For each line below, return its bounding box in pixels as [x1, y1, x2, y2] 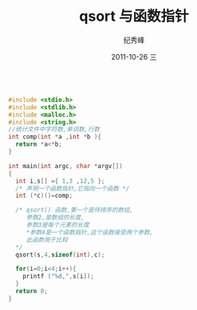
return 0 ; [15, 288, 48, 296]
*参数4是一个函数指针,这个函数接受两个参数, [26, 228, 154, 236]
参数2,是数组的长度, [26, 214, 85, 222]
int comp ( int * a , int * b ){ [8, 133, 102, 141]
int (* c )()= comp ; [15, 192, 73, 200]
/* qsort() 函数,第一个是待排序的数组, [15, 206, 134, 214]
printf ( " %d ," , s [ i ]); [22, 273, 94, 281]
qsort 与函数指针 [79, 7, 189, 26]
